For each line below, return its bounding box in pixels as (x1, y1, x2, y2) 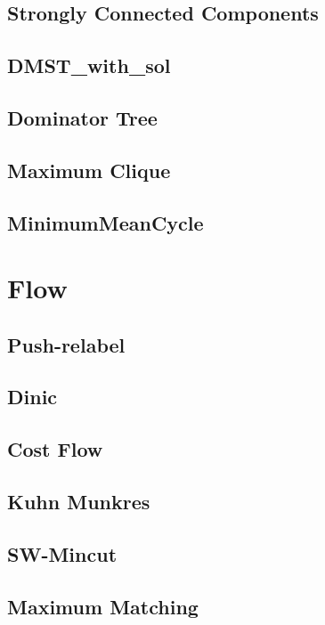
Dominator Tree (7, 103, 158, 131)
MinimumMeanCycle (7, 208, 204, 236)
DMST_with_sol (7, 52, 171, 79)
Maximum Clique (7, 156, 171, 183)
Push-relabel (7, 330, 126, 358)
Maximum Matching (7, 592, 199, 620)
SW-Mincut (7, 540, 118, 567)
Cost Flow (7, 435, 103, 463)
